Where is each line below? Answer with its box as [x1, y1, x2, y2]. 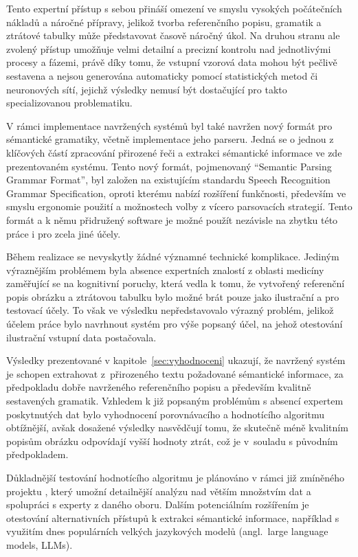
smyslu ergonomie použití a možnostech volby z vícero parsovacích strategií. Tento [6, 199, 353, 214]
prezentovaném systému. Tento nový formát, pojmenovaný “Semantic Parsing [6, 159, 332, 173]
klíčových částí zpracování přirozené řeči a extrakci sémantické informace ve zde [6, 145, 342, 159]
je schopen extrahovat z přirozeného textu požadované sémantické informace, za [6, 366, 344, 380]
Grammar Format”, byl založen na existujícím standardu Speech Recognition [6, 172, 331, 187]
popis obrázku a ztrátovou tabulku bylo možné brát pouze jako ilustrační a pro [6, 289, 339, 304]
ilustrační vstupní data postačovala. [6, 330, 157, 344]
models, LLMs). [6, 537, 73, 552]
